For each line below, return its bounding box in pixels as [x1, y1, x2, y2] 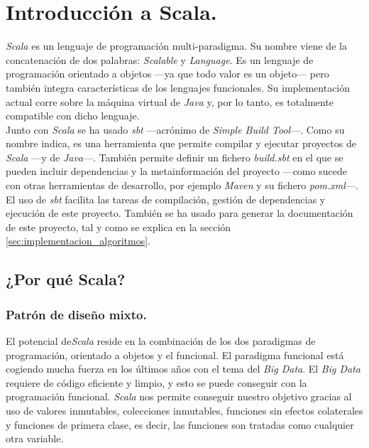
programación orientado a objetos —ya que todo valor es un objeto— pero [6, 66, 329, 81]
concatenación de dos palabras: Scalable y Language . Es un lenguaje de [6, 52, 314, 67]
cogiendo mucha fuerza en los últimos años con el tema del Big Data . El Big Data [6, 361, 360, 376]
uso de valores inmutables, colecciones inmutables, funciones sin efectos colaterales [6, 403, 363, 417]
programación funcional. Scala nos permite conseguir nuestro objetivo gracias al [6, 389, 352, 404]
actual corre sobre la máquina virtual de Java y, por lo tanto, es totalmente [6, 94, 334, 109]
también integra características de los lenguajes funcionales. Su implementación [6, 80, 351, 95]
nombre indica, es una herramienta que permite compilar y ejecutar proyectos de [6, 136, 356, 151]
